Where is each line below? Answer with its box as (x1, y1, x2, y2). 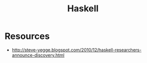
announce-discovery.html (11, 52, 65, 58)
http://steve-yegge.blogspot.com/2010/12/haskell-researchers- (11, 47, 142, 53)
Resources (4, 31, 50, 42)
